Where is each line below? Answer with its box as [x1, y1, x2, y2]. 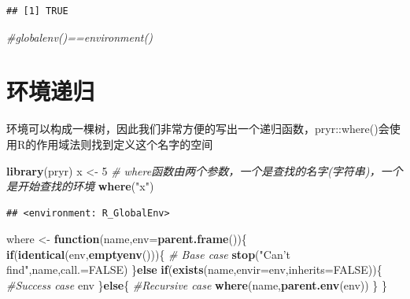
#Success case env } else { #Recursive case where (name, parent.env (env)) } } [6, 277, 388, 293]
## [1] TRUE [6, 6, 68, 17]
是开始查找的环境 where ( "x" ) [6, 178, 154, 194]
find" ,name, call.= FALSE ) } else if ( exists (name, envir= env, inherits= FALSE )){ [6, 261, 382, 278]
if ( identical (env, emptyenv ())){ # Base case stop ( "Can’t [6, 245, 291, 262]
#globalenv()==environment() [6, 28, 153, 45]
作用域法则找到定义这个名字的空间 [36, 135, 213, 152]
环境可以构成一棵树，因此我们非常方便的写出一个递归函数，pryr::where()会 [6, 120, 390, 137]
